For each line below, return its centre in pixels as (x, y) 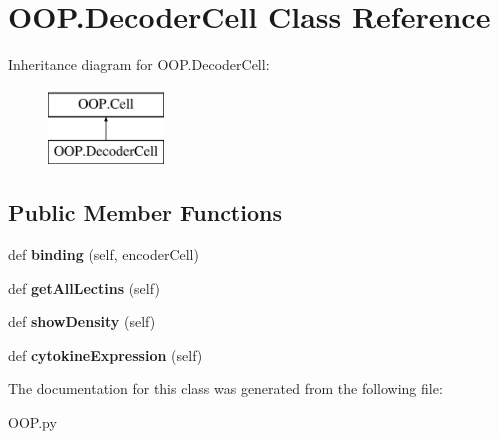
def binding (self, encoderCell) (103, 254)
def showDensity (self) (82, 321)
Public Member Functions (145, 212)
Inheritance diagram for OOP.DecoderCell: (139, 64)
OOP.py (32, 422)
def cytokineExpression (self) (105, 354)
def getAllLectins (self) (84, 287)
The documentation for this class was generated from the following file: (225, 388)
